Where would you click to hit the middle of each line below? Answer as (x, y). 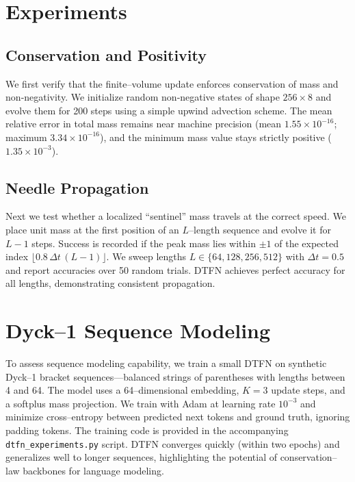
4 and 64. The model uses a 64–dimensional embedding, (122, 390)
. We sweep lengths (146, 256)
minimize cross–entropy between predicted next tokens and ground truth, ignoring (178, 417)
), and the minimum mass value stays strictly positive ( (216, 137)
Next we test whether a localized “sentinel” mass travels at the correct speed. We (176, 216)
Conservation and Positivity (106, 54)
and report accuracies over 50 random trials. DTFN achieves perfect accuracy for (175, 269)
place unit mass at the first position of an (92, 229)
